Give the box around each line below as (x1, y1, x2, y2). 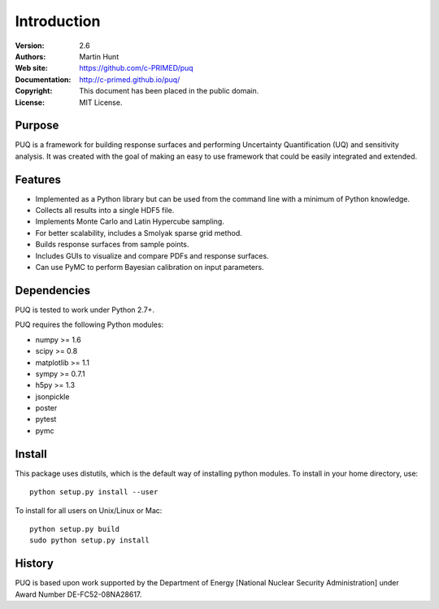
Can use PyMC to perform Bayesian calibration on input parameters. (35, 263, 264, 272)
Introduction (15, 12, 101, 30)
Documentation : (15, 74, 72, 85)
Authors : (15, 51, 46, 61)
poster (35, 403, 58, 413)
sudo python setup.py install (29, 536, 150, 545)
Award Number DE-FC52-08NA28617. (15, 589, 142, 599)
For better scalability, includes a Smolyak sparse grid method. (35, 228, 243, 237)
